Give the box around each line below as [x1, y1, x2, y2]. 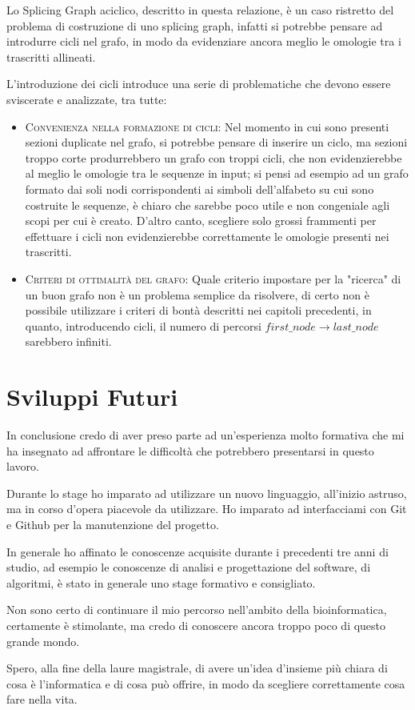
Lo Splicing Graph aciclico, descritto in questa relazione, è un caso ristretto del [6, 2, 394, 18]
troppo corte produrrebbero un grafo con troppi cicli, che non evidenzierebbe [25, 149, 402, 166]
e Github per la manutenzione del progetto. [6, 515, 219, 532]
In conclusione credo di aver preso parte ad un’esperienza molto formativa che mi [6, 427, 405, 443]
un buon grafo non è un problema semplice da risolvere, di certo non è [25, 286, 369, 303]
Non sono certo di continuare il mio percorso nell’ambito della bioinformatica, [6, 601, 387, 618]
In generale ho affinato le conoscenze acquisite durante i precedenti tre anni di [6, 543, 389, 560]
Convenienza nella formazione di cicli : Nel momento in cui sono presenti [25, 118, 389, 134]
